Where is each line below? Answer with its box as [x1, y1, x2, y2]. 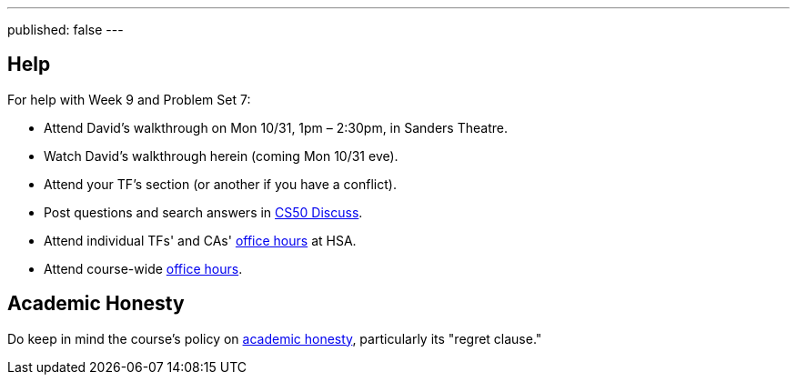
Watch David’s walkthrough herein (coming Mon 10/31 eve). [44, 147, 398, 164]
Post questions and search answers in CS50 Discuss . [44, 204, 363, 220]
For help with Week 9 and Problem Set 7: [7, 91, 251, 107]
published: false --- [7, 22, 124, 37]
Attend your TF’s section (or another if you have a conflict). [44, 176, 397, 192]
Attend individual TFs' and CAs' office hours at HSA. [44, 232, 357, 248]
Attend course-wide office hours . [44, 260, 243, 276]
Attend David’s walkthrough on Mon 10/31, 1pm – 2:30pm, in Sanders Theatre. [44, 119, 508, 136]
